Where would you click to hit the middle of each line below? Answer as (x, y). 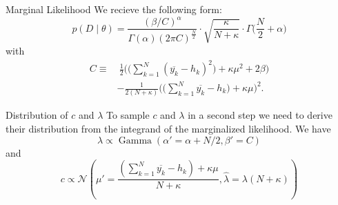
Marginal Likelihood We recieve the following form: (114, 9)
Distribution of (37, 115)
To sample (128, 115)
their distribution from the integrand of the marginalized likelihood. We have (168, 128)
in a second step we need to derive (260, 115)
